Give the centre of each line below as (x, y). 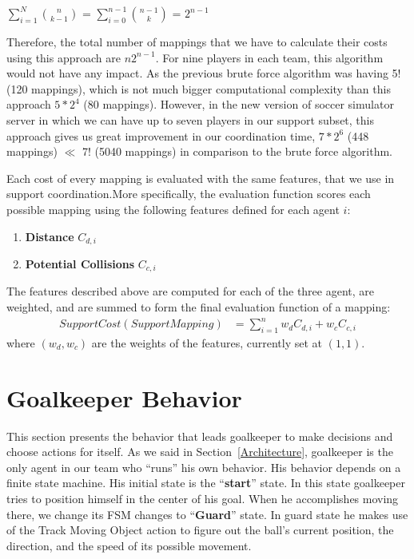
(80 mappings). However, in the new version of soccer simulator (239, 104)
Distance (50, 236)
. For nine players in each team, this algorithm (269, 57)
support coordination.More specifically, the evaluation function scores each (189, 194)
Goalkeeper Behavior (124, 397)
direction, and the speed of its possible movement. (129, 545)
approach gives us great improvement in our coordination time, (161, 135)
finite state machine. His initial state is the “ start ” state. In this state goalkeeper (206, 483)
